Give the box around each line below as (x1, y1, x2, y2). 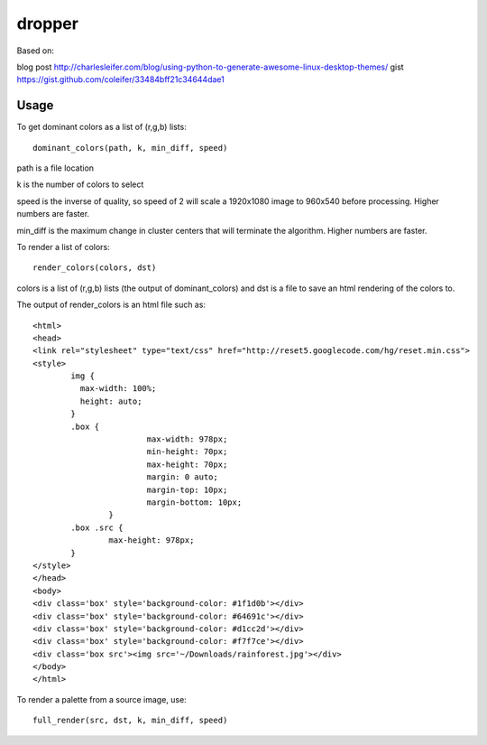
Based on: (16, 45, 54, 56)
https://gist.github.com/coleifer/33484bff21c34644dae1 (16, 74, 225, 85)
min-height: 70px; (146, 447, 228, 457)
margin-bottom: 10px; (146, 498, 243, 508)
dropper (16, 14, 78, 33)
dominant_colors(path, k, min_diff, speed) (32, 143, 228, 153)
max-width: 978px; (146, 434, 228, 444)
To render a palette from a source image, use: (16, 694, 187, 704)
